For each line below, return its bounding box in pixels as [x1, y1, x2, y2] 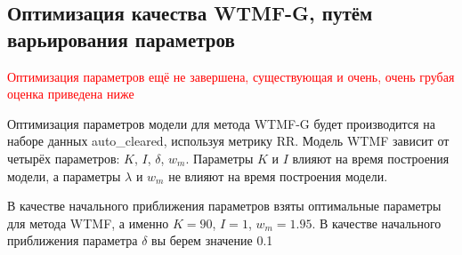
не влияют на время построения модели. [168, 166, 388, 185]
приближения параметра [7, 231, 138, 250]
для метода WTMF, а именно [7, 213, 169, 232]
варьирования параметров [7, 25, 235, 52]
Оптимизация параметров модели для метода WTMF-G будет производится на [7, 114, 435, 132]
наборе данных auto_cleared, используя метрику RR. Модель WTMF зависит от [7, 131, 450, 150]
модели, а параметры [7, 166, 121, 185]
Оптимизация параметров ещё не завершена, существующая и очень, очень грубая [7, 67, 455, 85]
